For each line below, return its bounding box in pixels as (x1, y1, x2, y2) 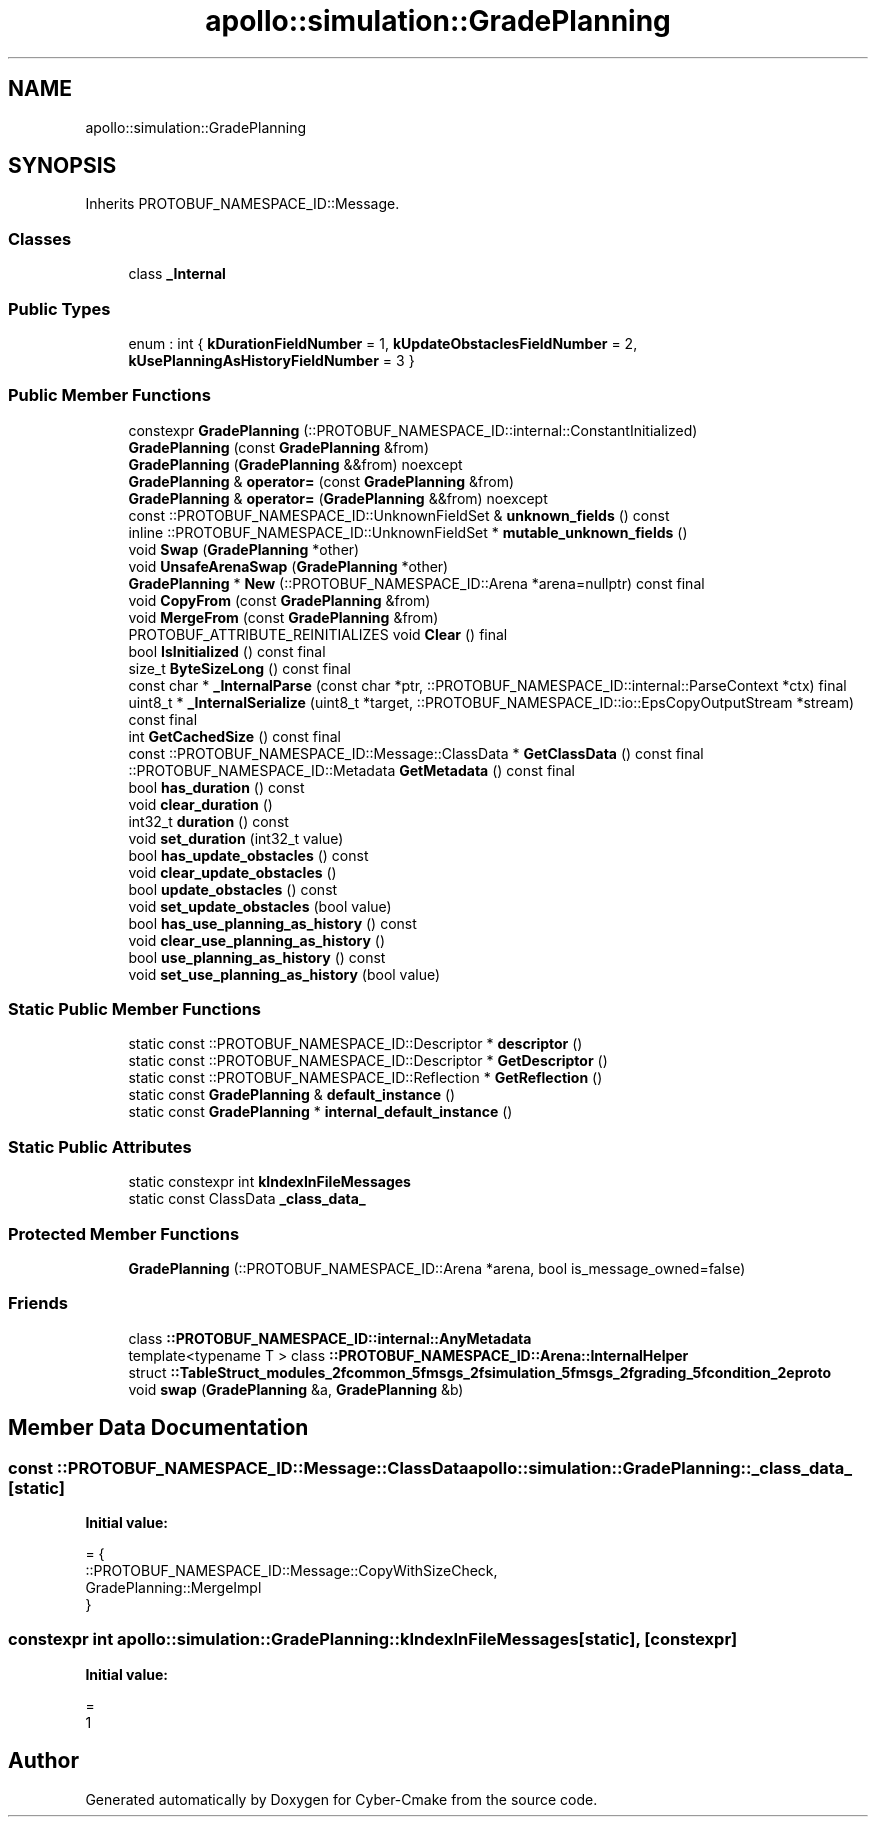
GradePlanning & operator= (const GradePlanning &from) (128, 472, 515, 490)
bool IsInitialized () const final (128, 642, 326, 660)
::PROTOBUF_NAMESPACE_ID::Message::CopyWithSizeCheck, (85, 1561, 498, 1579)
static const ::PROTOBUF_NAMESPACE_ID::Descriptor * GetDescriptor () (128, 1052, 608, 1070)
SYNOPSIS (8, 153, 117, 179)
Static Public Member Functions (8, 999, 262, 1020)
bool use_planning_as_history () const (128, 948, 386, 966)
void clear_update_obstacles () (128, 863, 337, 881)
